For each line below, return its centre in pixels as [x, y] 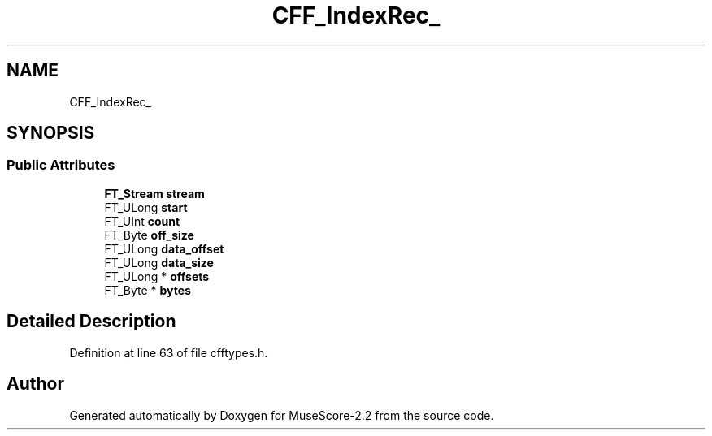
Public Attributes [61, 165]
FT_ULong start [146, 207]
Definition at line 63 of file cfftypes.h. [169, 352]
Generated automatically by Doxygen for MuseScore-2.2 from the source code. [282, 415]
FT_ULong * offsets [157, 276]
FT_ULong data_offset [164, 248]
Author [35, 384]
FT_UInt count [142, 221]
